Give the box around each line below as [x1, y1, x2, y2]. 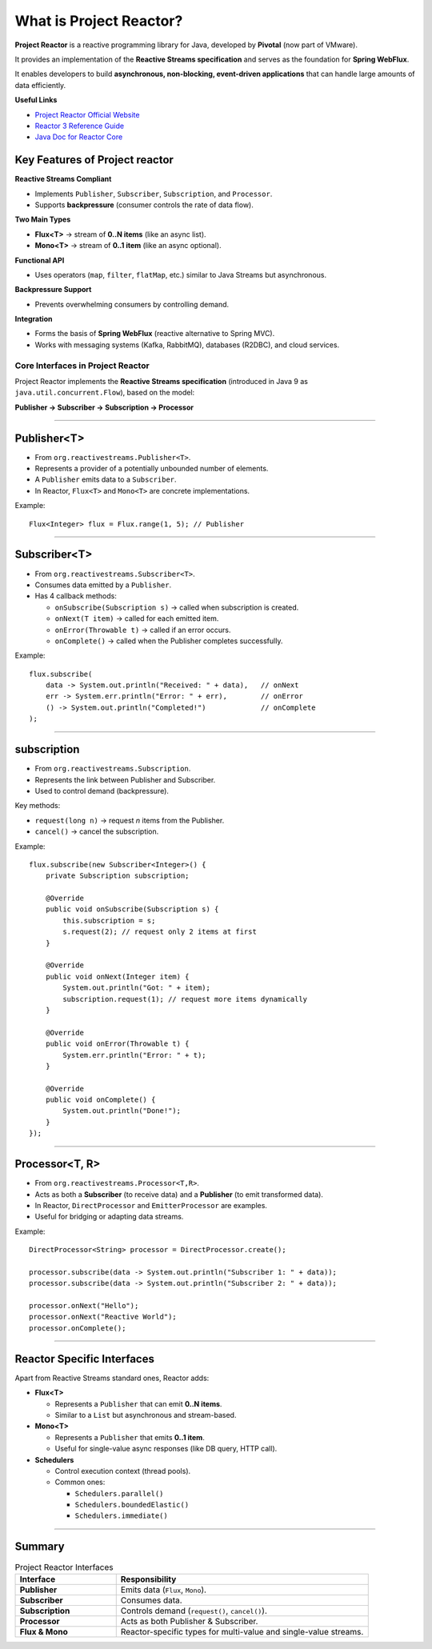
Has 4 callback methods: [34, 591, 118, 601]
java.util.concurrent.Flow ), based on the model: [14, 388, 195, 398]
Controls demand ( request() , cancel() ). [120, 1605, 268, 1616]
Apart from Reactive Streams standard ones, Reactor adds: [14, 1373, 210, 1383]
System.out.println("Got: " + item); [62, 983, 211, 992]
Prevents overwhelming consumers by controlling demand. [34, 299, 230, 309]
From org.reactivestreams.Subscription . [34, 764, 191, 774]
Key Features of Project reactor [14, 153, 174, 167]
